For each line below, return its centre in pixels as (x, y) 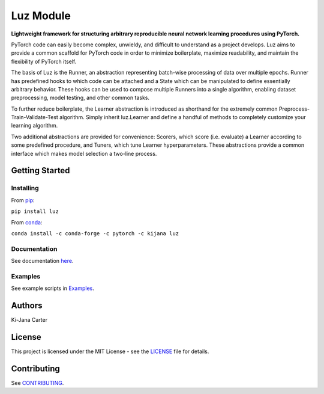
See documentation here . (42, 261)
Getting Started (40, 171)
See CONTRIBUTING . (37, 383)
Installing (25, 188)
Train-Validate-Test (34, 117)
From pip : (23, 200)
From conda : (27, 222)
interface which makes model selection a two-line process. (84, 153)
